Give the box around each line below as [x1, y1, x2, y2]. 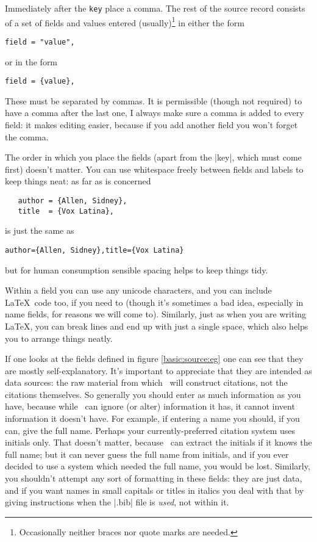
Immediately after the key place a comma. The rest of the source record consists [5, 2, 305, 14]
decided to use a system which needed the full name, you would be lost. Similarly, [5, 460, 310, 472]
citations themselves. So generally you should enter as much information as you [5, 388, 301, 400]
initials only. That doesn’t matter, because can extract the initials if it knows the [5, 436, 312, 449]
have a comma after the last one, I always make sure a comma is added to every [5, 106, 304, 119]
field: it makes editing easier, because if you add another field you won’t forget [5, 118, 298, 131]
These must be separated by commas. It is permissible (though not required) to [5, 94, 302, 107]
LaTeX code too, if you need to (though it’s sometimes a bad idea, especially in [5, 295, 304, 308]
